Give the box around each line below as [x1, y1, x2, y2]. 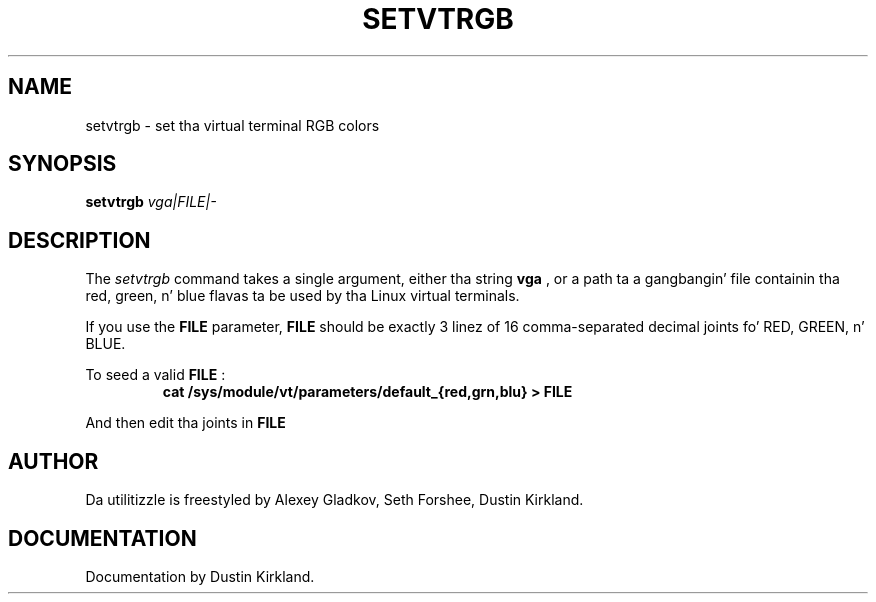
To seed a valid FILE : [85, 366, 226, 384]
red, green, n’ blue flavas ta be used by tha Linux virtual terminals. [85, 287, 520, 305]
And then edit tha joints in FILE [85, 414, 286, 432]
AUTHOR [8, 448, 99, 474]
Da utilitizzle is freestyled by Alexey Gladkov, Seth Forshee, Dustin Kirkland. [85, 491, 584, 509]
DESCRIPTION [8, 227, 151, 253]
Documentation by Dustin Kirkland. [85, 567, 315, 585]
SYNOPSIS [8, 151, 117, 177]
